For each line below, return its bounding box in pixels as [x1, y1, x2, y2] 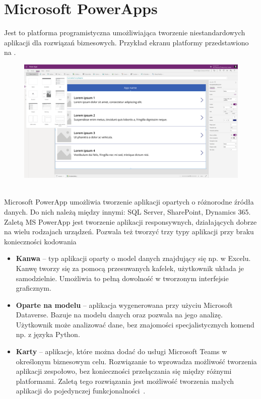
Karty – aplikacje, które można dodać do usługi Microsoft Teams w [16, 346, 227, 357]
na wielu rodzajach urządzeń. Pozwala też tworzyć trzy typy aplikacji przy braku [4, 226, 254, 237]
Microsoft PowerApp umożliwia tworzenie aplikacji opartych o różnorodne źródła [4, 196, 254, 207]
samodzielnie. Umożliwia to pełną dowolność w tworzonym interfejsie [16, 273, 229, 283]
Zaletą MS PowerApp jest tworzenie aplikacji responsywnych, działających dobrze [4, 216, 257, 227]
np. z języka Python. [16, 329, 80, 340]
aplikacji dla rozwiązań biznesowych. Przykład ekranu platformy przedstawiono [4, 37, 249, 47]
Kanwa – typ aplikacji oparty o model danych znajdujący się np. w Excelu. [16, 253, 251, 263]
